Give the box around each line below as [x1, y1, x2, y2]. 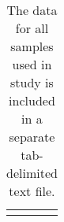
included [9, 91, 55, 109]
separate [9, 128, 55, 146]
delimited [6, 164, 58, 182]
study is [10, 73, 54, 91]
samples [10, 37, 54, 55]
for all [15, 19, 49, 37]
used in [12, 55, 52, 73]
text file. [9, 182, 55, 200]
